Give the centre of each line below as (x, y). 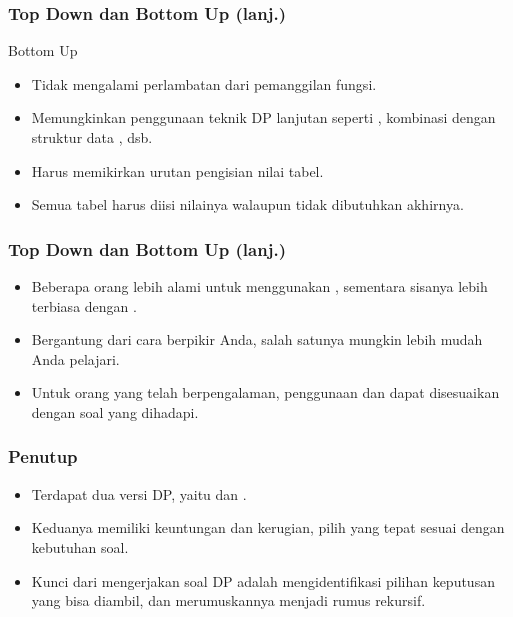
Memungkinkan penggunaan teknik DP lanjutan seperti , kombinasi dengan (263, 117)
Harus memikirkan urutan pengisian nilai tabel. (177, 170)
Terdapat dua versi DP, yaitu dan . (139, 493)
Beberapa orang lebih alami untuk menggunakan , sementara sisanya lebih (259, 286)
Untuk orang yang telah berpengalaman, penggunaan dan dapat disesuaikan (265, 392)
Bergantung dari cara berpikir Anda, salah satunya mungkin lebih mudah (257, 339)
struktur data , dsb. (92, 137)
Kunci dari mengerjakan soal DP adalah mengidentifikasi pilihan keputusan (263, 580)
